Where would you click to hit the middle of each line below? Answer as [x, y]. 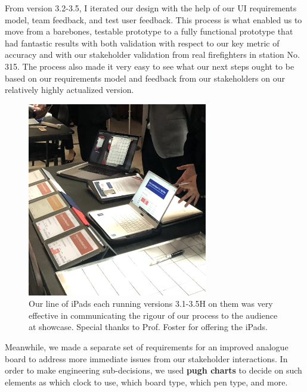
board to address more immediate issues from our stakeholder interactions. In [146, 358]
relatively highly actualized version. [69, 90]
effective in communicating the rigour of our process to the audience [153, 315]
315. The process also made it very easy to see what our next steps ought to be [150, 66]
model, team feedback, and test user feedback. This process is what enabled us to [153, 19]
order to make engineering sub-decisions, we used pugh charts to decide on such [153, 370]
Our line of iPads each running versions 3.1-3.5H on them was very [151, 304]
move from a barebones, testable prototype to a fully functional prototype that [149, 31]
